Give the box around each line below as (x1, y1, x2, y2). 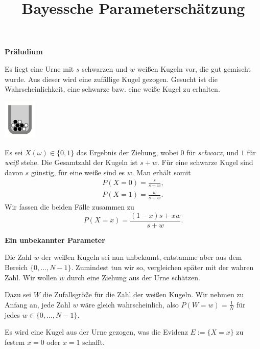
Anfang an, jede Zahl (5, 299, 70, 310)
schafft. (82, 336, 105, 347)
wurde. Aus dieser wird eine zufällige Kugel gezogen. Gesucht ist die (5, 73, 218, 84)
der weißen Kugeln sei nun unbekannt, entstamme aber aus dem (41, 252, 242, 262)
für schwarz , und (186, 147, 239, 157)
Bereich (5, 262, 28, 273)
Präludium (5, 46, 43, 57)
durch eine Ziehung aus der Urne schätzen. (67, 272, 200, 282)
